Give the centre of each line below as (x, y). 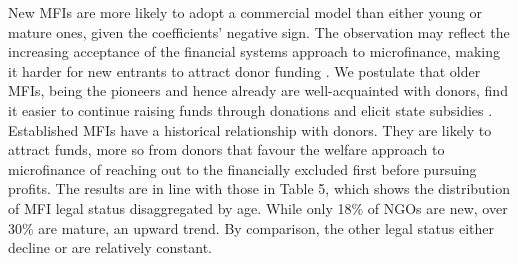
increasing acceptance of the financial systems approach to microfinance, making (254, 51)
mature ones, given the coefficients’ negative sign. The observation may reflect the (259, 31)
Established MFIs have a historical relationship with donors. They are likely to (250, 129)
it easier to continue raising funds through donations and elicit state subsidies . (250, 109)
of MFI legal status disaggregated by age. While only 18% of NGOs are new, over (258, 207)
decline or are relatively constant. (110, 247)
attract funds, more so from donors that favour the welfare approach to (226, 149)
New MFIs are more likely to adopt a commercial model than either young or (245, 12)
